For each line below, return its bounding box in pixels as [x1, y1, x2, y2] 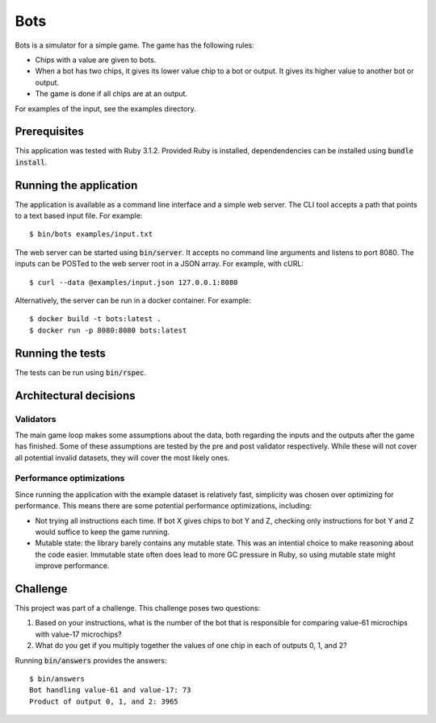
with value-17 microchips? [35, 629, 123, 639]
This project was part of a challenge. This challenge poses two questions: [15, 604, 261, 613]
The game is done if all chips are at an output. [35, 89, 188, 98]
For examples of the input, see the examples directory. [15, 103, 197, 113]
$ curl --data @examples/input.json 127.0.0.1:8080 [29, 278, 238, 286]
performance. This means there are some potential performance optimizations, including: [15, 501, 312, 511]
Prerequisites [15, 125, 84, 139]
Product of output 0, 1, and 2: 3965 [29, 696, 179, 706]
